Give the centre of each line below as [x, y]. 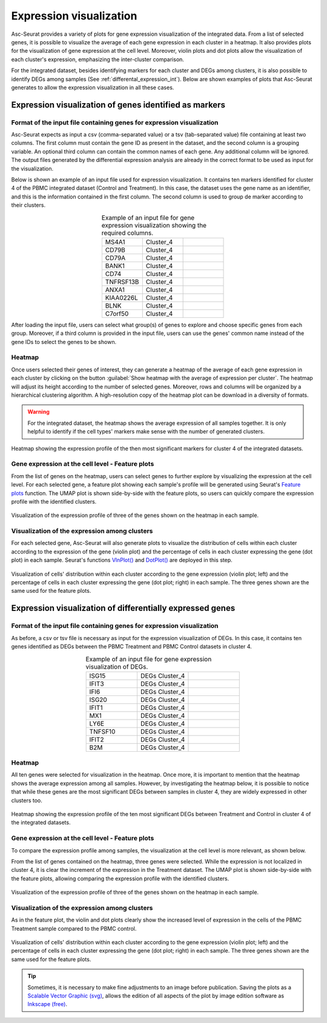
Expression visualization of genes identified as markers [118, 105]
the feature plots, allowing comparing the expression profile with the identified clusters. [120, 878]
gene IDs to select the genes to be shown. [64, 342]
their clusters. [28, 205]
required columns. [127, 232]
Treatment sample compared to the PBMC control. [74, 928]
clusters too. [27, 800]
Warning [38, 412]
